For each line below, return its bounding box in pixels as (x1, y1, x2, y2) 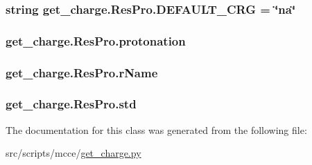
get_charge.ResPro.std (6, 95, 137, 113)
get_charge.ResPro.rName (6, 64, 158, 81)
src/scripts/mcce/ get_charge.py (6, 146, 141, 160)
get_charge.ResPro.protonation (6, 32, 186, 49)
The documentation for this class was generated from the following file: (6, 122, 307, 137)
